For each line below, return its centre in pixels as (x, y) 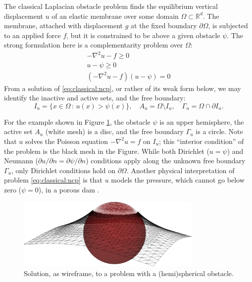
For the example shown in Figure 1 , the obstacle (77, 121)
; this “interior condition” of (202, 141)
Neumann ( (21, 161)
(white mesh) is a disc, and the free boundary (114, 131)
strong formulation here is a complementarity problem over (94, 45)
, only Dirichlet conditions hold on (63, 170)
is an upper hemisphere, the (202, 121)
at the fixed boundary (164, 25)
